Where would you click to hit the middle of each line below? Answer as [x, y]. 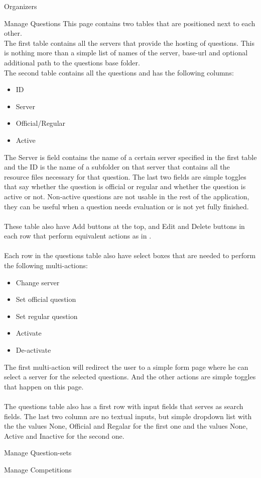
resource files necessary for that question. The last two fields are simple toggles [125, 176]
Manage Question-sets [38, 453]
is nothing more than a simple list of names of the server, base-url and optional [126, 53]
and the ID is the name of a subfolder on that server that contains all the [117, 167]
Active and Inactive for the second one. [64, 435]
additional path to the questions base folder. [72, 62]
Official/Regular [41, 123]
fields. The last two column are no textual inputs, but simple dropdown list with [128, 416]
